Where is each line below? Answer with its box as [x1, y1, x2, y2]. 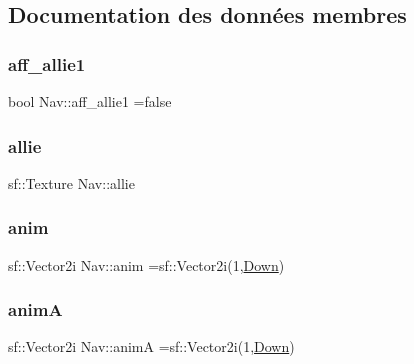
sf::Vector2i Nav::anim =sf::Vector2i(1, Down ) [8, 254, 285, 275]
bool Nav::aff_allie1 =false [8, 91, 172, 111]
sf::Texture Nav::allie [8, 172, 135, 193]
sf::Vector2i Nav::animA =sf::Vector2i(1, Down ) [8, 336, 295, 357]
